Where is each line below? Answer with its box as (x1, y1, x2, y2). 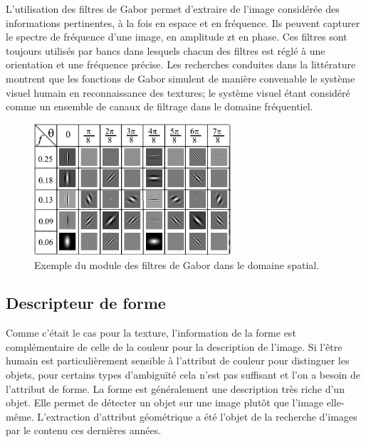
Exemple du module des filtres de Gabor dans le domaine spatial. (34, 257, 320, 272)
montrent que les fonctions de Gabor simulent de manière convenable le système (6, 70, 355, 85)
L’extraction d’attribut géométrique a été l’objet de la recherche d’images (37, 409, 357, 423)
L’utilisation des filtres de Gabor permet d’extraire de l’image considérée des (6, 1, 340, 16)
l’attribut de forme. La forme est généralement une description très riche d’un (6, 381, 345, 396)
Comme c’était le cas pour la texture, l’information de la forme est (6, 325, 296, 340)
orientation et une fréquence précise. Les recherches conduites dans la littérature (6, 57, 356, 72)
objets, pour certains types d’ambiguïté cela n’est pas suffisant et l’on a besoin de (6, 367, 361, 382)
